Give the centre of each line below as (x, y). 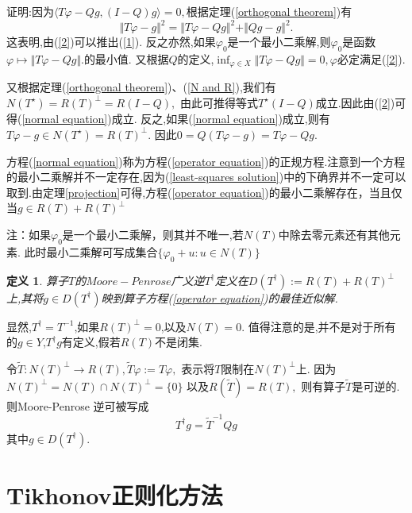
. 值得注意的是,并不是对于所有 (319, 326)
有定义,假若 (91, 342)
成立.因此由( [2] (353, 102)
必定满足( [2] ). (371, 58)
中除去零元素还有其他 (334, 234)
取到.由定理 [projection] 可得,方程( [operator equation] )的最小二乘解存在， (188, 192)
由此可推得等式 (219, 102)
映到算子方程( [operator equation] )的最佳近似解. (219, 297)
